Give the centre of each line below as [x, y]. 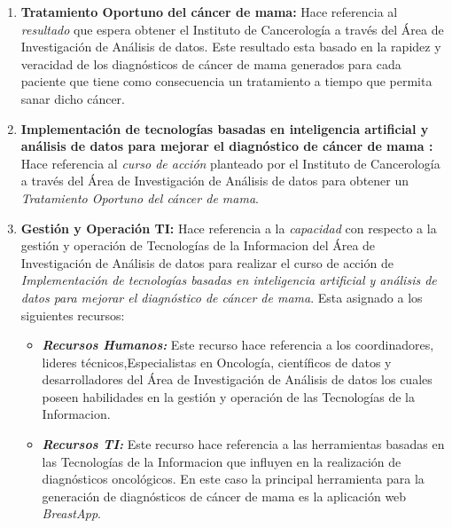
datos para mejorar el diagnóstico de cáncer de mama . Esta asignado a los [222, 297]
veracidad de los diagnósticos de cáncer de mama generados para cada [211, 63]
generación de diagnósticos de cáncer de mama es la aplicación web [224, 496]
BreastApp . [71, 513]
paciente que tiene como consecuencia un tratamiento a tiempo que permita [226, 81]
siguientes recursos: [73, 315]
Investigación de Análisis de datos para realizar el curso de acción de [207, 262]
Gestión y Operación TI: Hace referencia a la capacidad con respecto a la [229, 228]
